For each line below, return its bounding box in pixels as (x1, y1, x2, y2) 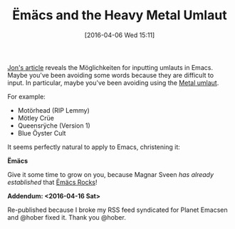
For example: (7, 92, 46, 101)
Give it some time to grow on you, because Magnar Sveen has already (7, 170, 214, 178)
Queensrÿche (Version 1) (17, 121, 90, 130)
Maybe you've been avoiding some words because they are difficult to (7, 71, 214, 79)
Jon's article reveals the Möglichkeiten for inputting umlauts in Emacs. (7, 63, 214, 71)
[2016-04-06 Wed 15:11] (84, 31, 155, 39)
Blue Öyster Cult (17, 128, 66, 137)
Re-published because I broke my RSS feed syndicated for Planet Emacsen (7, 205, 228, 214)
